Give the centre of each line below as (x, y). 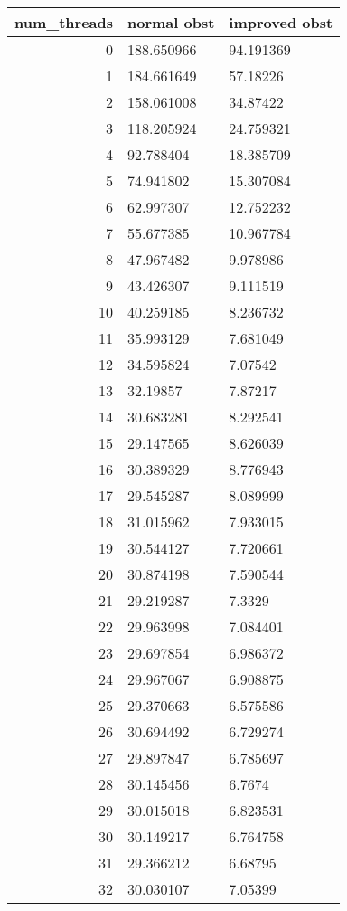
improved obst (281, 22)
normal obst (171, 22)
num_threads (64, 22)
